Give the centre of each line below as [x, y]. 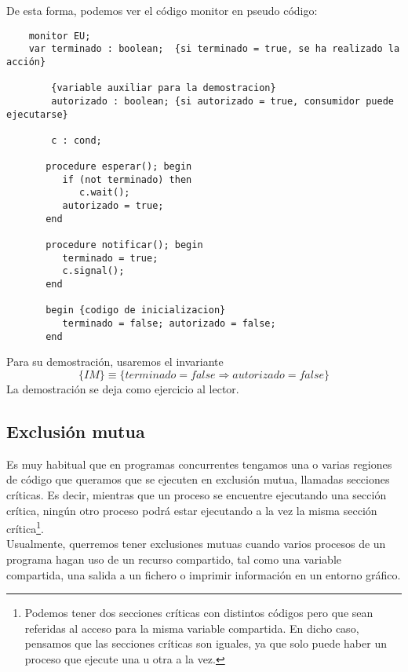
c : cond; [76, 140]
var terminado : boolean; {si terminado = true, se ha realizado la [214, 49]
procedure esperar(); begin [119, 167]
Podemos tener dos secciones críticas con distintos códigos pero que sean [199, 613]
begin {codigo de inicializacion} [136, 310]
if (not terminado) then [127, 179]
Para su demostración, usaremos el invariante [115, 362]
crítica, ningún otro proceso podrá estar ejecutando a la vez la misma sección [192, 510]
